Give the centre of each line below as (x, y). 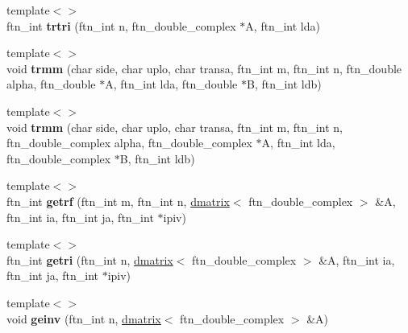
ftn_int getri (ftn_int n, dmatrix (90, 259)
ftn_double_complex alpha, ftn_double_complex (129, 143)
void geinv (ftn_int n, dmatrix (84, 318)
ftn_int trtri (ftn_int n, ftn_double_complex (121, 25)
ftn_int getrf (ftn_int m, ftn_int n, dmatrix (118, 201)
